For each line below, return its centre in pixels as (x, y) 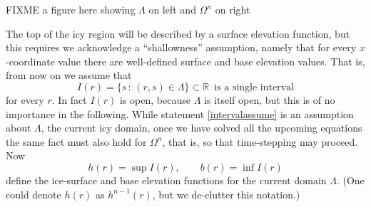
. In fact (69, 99)
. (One (350, 180)
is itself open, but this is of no (270, 99)
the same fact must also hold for (76, 141)
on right (233, 9)
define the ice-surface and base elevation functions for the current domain (166, 180)
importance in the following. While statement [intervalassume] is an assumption (180, 113)
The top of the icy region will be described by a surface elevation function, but (178, 33)
